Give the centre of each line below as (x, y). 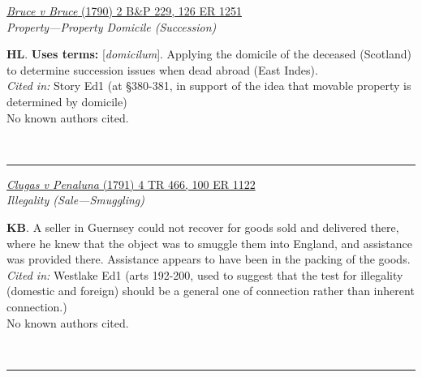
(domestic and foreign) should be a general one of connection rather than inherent (211, 291)
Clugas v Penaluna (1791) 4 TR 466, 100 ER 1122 (131, 184)
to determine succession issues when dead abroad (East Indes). (162, 69)
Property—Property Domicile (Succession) (112, 26)
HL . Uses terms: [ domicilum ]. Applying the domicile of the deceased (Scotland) (209, 54)
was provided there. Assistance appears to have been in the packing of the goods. (209, 259)
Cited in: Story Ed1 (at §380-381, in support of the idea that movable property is (209, 86)
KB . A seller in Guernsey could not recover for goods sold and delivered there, (203, 227)
